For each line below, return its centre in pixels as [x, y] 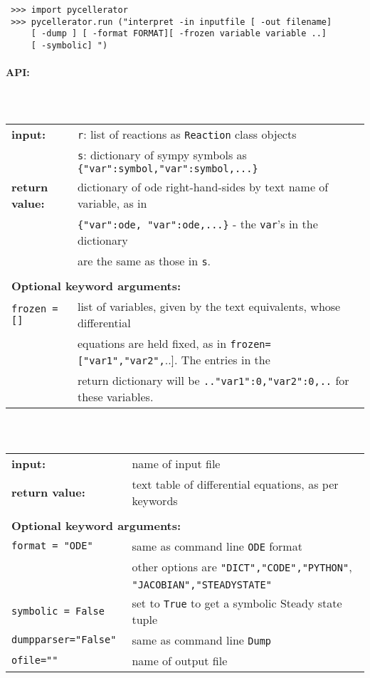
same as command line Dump [202, 640]
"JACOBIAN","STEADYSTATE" [202, 584]
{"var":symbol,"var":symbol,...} [168, 169]
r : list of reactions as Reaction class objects [187, 134]
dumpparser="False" [64, 640]
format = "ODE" [52, 546]
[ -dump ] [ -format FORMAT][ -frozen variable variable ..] [179, 34]
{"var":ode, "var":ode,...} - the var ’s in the [197, 224]
